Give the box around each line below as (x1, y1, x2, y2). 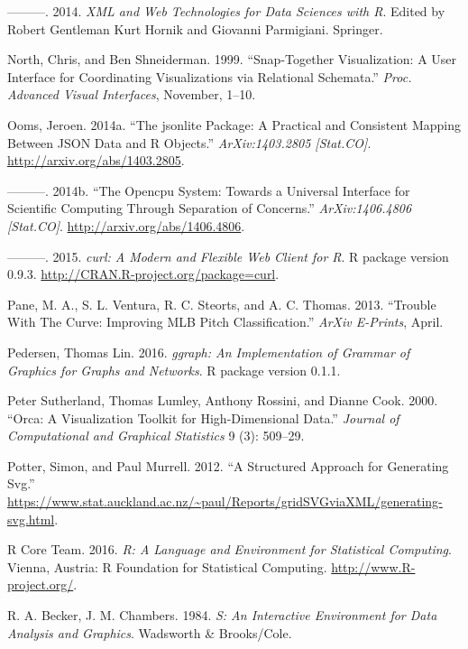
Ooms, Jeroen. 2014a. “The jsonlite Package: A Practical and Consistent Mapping (7, 115, 462, 134)
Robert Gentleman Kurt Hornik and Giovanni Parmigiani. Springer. (7, 19, 383, 38)
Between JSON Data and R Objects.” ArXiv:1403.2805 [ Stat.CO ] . (7, 133, 372, 152)
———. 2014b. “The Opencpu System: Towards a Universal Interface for (7, 181, 410, 199)
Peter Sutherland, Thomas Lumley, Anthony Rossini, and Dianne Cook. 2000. (7, 391, 438, 410)
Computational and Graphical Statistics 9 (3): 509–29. (7, 426, 305, 445)
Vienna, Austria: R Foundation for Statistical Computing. (7, 557, 327, 576)
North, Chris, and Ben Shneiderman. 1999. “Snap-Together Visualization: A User (7, 50, 457, 69)
